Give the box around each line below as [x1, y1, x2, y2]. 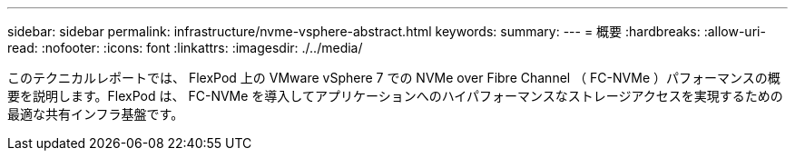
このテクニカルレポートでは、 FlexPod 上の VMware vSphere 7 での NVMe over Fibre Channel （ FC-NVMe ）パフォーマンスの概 [7, 70, 780, 85]
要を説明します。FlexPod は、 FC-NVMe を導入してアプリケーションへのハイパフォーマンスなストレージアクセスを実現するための [7, 88, 783, 104]
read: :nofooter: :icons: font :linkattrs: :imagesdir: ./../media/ [7, 40, 363, 55]
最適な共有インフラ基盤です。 [7, 106, 184, 122]
